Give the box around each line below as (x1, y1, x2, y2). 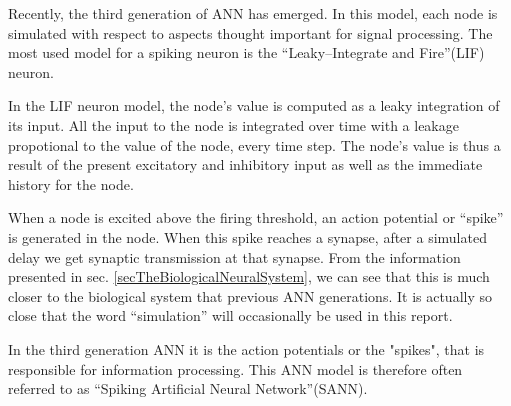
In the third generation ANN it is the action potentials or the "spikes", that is (8, 338, 485, 359)
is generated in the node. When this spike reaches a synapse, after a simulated (8, 226, 487, 247)
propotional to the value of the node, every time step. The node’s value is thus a (8, 134, 501, 155)
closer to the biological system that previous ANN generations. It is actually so (8, 285, 493, 306)
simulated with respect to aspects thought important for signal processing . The (8, 22, 493, 43)
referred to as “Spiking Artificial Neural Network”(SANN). (8, 378, 368, 399)
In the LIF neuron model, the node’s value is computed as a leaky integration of (8, 95, 500, 116)
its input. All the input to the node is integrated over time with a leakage (8, 114, 459, 135)
